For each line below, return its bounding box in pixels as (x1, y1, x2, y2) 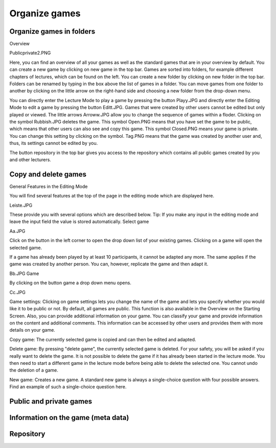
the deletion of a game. (9, 367, 59, 374)
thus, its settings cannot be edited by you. (9, 140, 98, 146)
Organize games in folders (9, 27, 96, 36)
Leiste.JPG (9, 202, 33, 208)
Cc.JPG (9, 289, 26, 295)
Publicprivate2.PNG (9, 50, 51, 56)
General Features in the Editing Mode (9, 183, 88, 189)
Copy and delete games (9, 170, 87, 179)
